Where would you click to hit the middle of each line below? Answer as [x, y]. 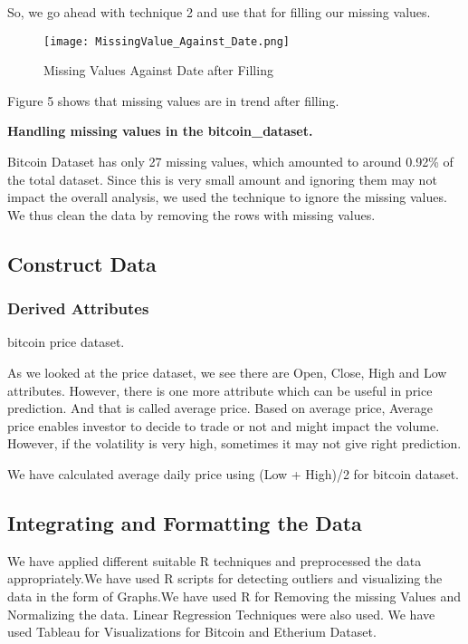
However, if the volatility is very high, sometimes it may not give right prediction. [234, 443]
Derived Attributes [78, 308]
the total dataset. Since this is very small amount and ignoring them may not [222, 179]
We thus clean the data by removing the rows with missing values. [191, 214]
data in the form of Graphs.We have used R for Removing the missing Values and [234, 596]
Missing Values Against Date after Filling [158, 70]
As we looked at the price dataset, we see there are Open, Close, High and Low [227, 372]
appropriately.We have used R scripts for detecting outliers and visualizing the [225, 578]
